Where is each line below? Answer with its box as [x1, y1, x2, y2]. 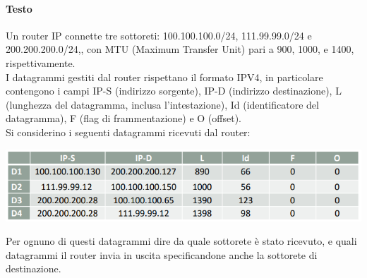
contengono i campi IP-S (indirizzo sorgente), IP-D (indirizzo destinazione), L [6, 83, 342, 98]
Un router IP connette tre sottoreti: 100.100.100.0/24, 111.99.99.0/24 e [6, 28, 312, 42]
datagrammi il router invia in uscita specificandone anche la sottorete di [6, 247, 318, 262]
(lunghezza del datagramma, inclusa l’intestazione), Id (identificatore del [6, 97, 319, 111]
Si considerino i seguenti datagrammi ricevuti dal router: [6, 124, 251, 139]
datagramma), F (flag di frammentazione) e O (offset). [6, 111, 241, 126]
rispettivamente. [6, 55, 76, 70]
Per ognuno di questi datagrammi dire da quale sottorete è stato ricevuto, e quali [6, 234, 357, 248]
